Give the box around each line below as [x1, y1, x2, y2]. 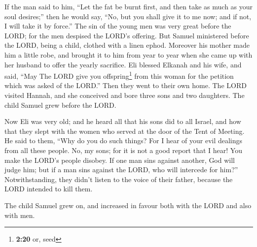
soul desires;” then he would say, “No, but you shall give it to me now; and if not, [4, 11, 252, 21]
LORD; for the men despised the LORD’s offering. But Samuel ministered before [4, 30, 249, 40]
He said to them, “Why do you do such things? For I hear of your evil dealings [4, 135, 243, 146]
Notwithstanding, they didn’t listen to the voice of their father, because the [4, 174, 233, 184]
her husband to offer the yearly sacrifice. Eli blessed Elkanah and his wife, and [4, 59, 242, 69]
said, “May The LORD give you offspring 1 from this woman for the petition [4, 69, 234, 81]
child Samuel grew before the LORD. [4, 99, 116, 110]
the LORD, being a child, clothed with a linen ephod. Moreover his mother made [4, 40, 250, 50]
